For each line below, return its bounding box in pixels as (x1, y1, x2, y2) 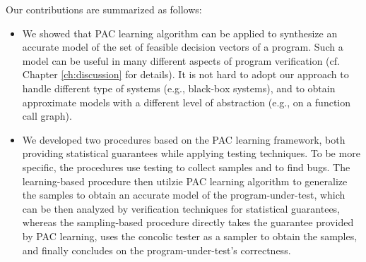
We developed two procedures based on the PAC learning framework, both (22, 132, 346, 146)
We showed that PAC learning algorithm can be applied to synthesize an (22, 25, 338, 40)
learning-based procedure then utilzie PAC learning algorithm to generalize (22, 173, 348, 188)
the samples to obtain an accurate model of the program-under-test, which (22, 187, 346, 202)
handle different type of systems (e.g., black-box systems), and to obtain (22, 80, 336, 95)
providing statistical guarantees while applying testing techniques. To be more (22, 146, 360, 161)
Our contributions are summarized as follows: (6, 2, 202, 16)
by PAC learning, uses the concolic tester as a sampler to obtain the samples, (22, 228, 358, 243)
